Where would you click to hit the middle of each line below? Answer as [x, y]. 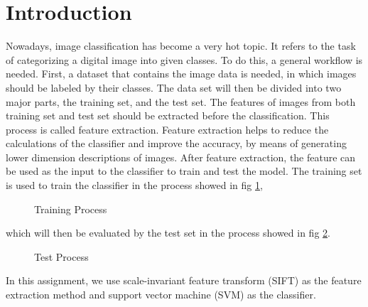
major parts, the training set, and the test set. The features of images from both [181, 101]
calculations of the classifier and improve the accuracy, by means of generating [176, 143]
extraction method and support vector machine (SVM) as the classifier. [161, 295]
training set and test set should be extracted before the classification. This [168, 115]
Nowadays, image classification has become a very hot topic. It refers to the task [181, 46]
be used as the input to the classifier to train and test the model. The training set [184, 171]
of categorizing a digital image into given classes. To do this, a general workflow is [184, 59]
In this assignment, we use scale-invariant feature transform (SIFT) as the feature [184, 280]
